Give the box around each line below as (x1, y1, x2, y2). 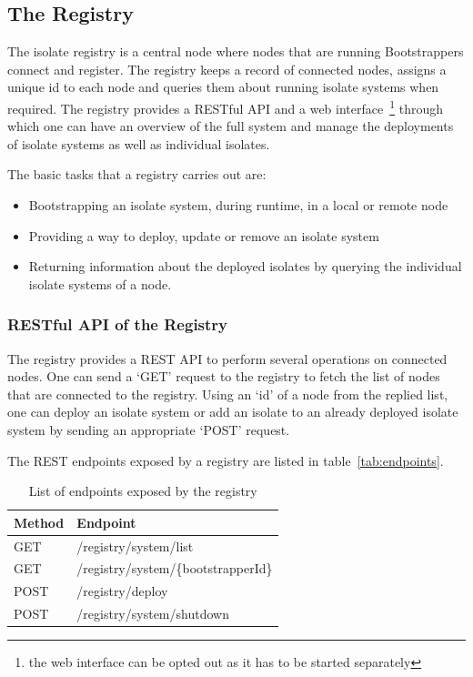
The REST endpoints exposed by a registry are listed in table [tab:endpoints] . (7, 450, 444, 470)
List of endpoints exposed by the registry (28, 481, 257, 500)
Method (14, 512, 65, 531)
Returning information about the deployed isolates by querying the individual (28, 257, 462, 276)
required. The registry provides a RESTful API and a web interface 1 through (7, 96, 444, 117)
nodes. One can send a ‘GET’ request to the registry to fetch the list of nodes (7, 367, 440, 386)
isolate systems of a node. (28, 274, 172, 293)
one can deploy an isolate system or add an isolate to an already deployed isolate (7, 402, 458, 421)
